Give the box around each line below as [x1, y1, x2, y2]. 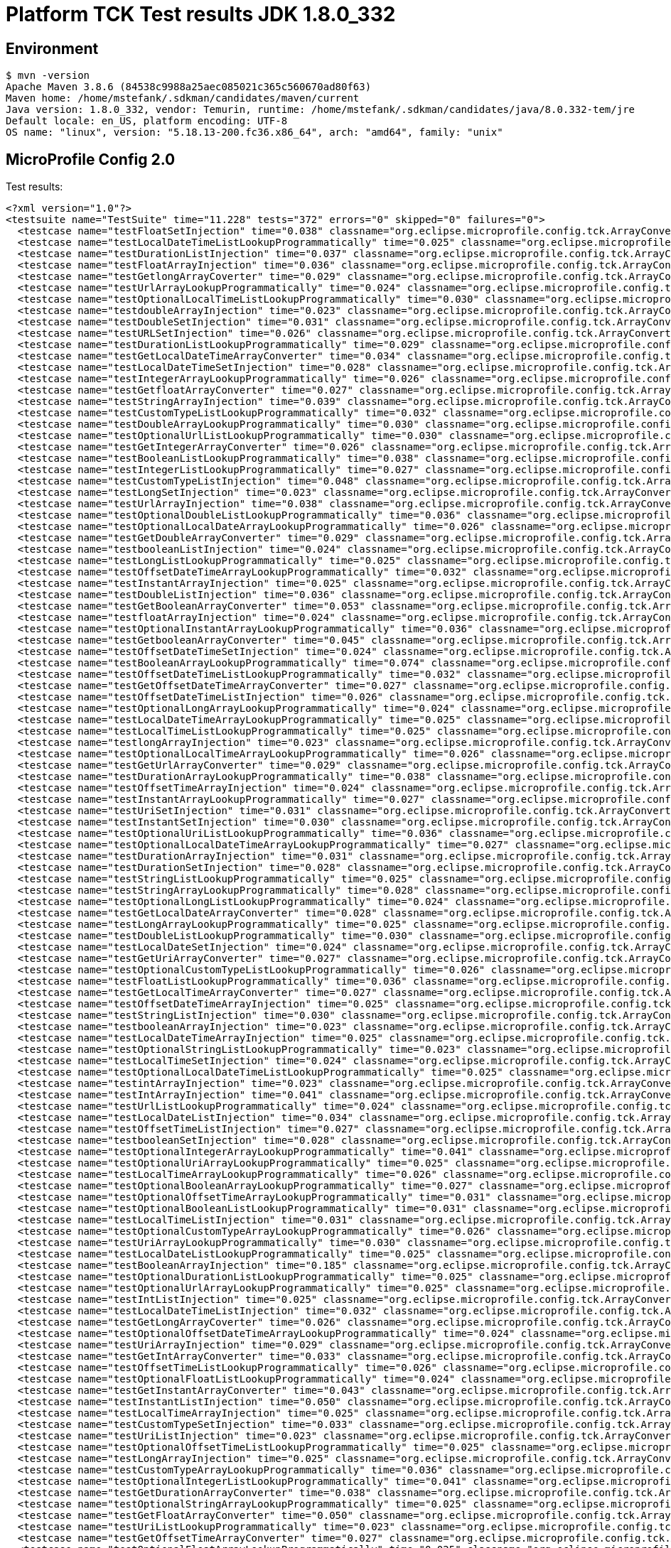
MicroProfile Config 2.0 [6, 150, 176, 168]
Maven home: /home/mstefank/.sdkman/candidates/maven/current [6, 92, 360, 104]
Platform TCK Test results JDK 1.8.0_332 [6, 2, 396, 26]
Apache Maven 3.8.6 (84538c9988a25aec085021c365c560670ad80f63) [6, 81, 372, 93]
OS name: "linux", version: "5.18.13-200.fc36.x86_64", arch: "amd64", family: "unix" [6, 126, 503, 139]
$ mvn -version [6, 70, 90, 82]
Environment [6, 39, 99, 58]
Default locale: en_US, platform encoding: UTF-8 [6, 115, 288, 127]
